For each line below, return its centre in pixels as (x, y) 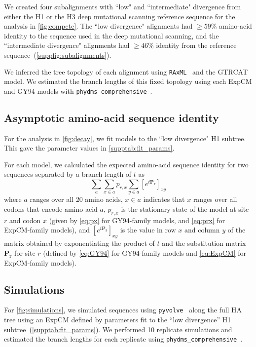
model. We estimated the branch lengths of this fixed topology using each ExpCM (128, 81)
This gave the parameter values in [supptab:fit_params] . (89, 148)
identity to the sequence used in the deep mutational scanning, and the (111, 35)
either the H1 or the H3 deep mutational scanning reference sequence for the (120, 16)
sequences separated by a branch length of (68, 174)
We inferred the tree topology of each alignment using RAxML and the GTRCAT (126, 71)
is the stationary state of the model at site (185, 209)
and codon (25, 220)
